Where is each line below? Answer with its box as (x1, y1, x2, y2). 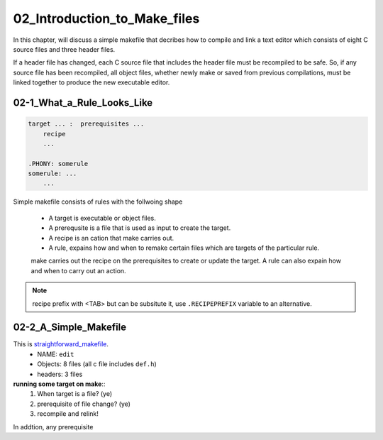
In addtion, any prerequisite (13, 422, 94, 431)
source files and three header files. (13, 45, 116, 53)
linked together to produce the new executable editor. (13, 78, 170, 87)
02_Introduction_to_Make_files (13, 11, 200, 26)
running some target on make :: (13, 380, 106, 388)
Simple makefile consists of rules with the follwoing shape (13, 197, 183, 206)
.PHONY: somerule (28, 160, 89, 167)
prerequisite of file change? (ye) (37, 400, 131, 408)
